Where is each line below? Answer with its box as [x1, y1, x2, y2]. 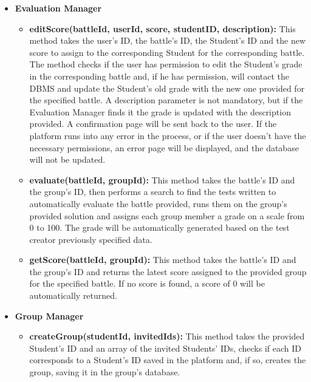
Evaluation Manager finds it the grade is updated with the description [29, 105, 291, 118]
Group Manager [15, 309, 84, 322]
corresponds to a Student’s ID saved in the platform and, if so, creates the [29, 353, 306, 366]
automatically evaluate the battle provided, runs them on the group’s [29, 197, 287, 210]
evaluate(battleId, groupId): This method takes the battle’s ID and [29, 173, 295, 186]
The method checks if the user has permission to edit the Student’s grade [29, 58, 302, 70]
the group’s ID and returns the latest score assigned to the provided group [29, 265, 307, 278]
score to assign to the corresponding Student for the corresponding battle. [29, 46, 305, 58]
